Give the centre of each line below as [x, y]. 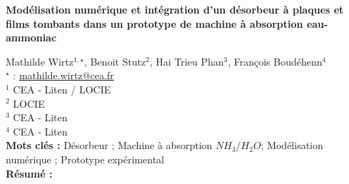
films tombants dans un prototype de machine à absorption [155, 23]
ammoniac [31, 37]
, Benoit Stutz [115, 61]
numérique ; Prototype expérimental [85, 159]
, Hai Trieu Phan [187, 61]
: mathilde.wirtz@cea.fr [64, 75]
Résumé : [29, 173]
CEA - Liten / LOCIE [62, 89]
